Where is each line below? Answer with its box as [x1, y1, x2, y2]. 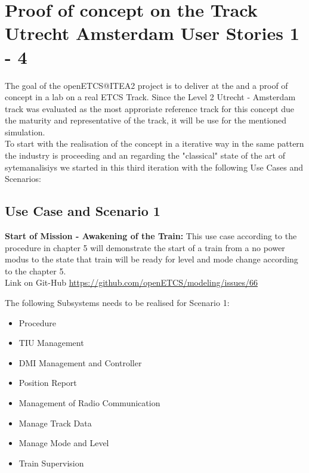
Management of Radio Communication [18, 396, 160, 409]
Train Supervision [18, 456, 84, 469]
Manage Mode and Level [18, 437, 109, 449]
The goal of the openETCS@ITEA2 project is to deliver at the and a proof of [5, 79, 288, 91]
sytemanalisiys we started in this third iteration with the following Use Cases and [5, 160, 304, 173]
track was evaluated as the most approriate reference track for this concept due [5, 102, 295, 115]
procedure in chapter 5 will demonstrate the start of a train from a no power [5, 241, 285, 253]
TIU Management [18, 336, 84, 349]
